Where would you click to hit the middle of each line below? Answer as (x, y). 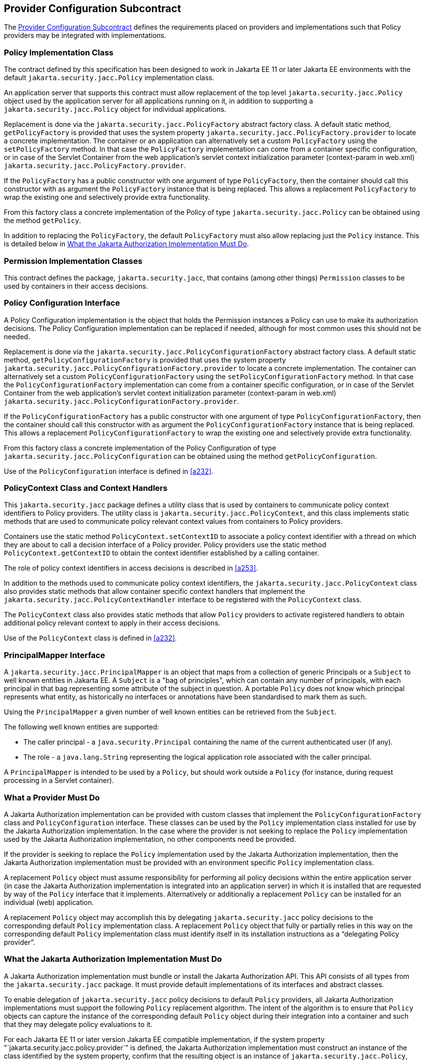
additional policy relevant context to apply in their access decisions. (112, 623)
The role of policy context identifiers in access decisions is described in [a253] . (131, 568)
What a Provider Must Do (52, 797)
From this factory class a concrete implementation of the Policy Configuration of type (140, 448)
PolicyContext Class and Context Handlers (86, 488)
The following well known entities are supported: (82, 727)
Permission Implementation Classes (73, 261)
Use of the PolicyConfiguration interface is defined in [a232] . (109, 471)
